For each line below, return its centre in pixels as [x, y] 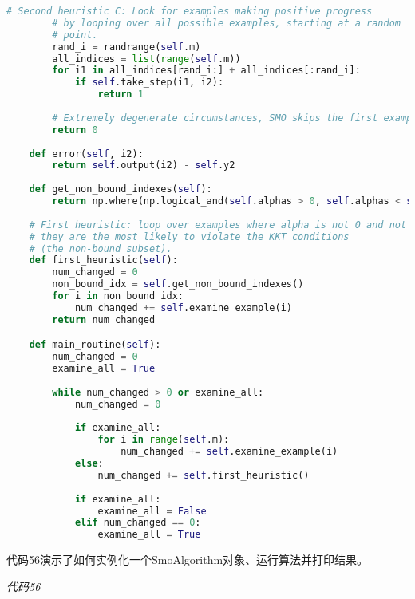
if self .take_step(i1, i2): [149, 83]
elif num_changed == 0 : [138, 523]
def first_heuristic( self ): [103, 260]
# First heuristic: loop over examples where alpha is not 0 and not [218, 225]
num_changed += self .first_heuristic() [204, 475]
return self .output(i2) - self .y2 [144, 166]
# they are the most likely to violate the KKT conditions [189, 236]
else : [89, 464]
